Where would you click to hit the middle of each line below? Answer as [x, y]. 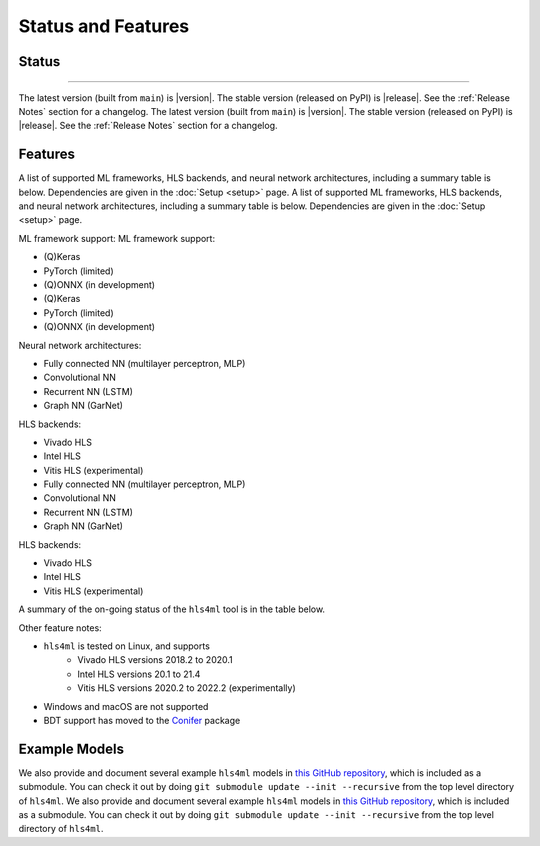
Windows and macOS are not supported [126, 706]
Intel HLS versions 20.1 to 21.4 [139, 674]
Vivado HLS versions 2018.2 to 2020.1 [155, 660]
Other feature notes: [60, 627]
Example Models [71, 748]
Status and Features [104, 26]
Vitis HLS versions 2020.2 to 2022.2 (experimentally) [187, 688]
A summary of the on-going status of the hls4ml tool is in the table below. [171, 609]
